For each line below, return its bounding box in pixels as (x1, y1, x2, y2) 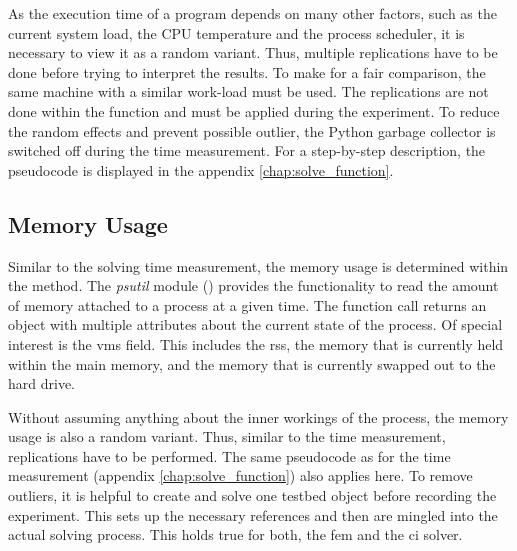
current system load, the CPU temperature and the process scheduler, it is (8, 22, 465, 43)
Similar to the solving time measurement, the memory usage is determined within (8, 255, 509, 276)
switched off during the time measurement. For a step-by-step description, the (8, 140, 486, 161)
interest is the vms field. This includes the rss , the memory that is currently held (8, 333, 504, 354)
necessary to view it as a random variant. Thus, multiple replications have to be (8, 42, 498, 63)
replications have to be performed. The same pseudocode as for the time (8, 445, 451, 466)
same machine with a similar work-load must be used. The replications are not (8, 81, 489, 102)
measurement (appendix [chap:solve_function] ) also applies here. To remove (8, 465, 473, 486)
